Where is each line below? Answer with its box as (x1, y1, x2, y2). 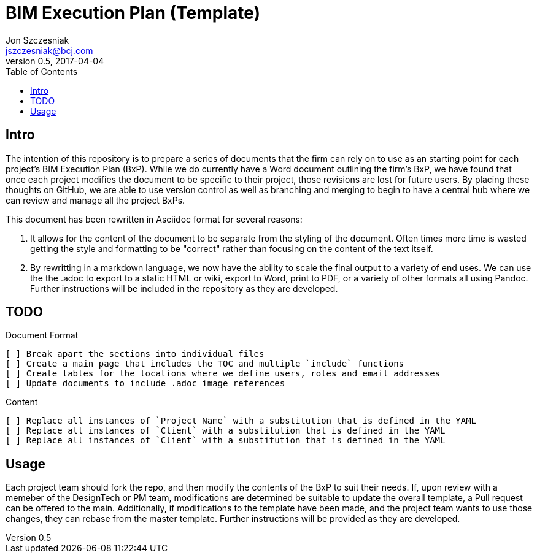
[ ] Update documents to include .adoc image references (6, 378, 285, 389)
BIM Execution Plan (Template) (6, 2, 261, 23)
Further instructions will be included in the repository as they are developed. (30, 283, 338, 294)
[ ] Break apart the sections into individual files (6, 349, 265, 359)
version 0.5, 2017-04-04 (6, 55, 104, 66)
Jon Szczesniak (6, 34, 69, 45)
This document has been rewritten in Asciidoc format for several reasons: (6, 213, 303, 224)
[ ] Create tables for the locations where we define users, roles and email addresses (6, 369, 441, 379)
